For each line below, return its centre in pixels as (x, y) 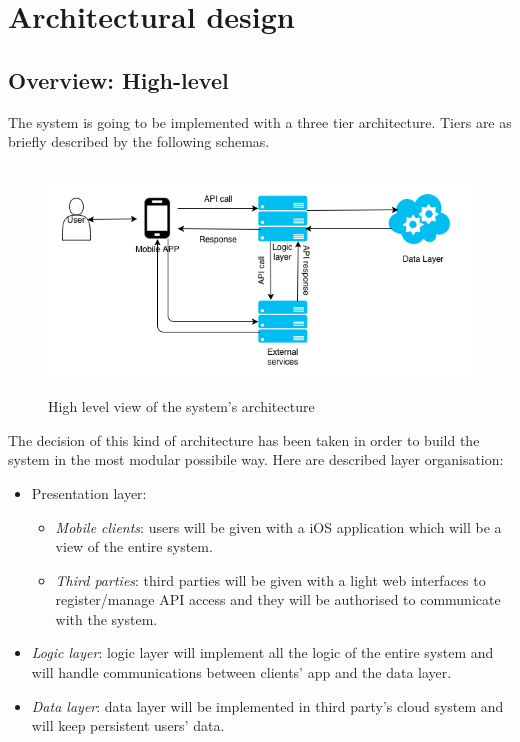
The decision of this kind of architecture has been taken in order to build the (244, 439)
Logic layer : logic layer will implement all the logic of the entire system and (262, 652)
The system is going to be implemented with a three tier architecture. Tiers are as (260, 121)
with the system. (106, 618)
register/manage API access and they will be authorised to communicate (278, 599)
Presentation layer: (89, 492)
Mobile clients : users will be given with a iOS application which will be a (278, 526)
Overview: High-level (118, 79)
